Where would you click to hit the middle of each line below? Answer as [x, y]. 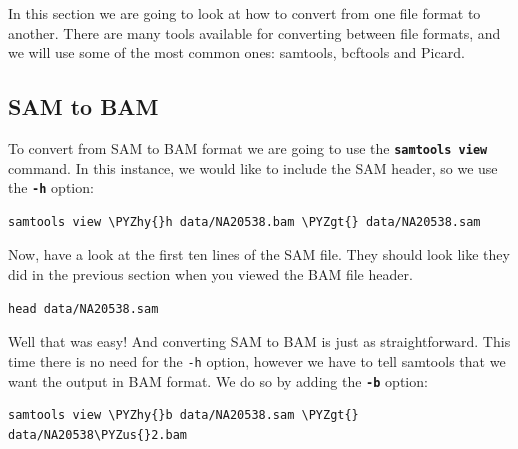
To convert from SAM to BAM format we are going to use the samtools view [248, 147]
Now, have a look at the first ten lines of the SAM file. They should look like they [259, 254]
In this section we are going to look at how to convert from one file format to [244, 13]
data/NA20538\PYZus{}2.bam [97, 434]
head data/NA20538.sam [83, 308]
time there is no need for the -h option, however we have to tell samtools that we [257, 360]
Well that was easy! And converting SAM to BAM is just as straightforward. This [259, 341]
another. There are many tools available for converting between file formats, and [254, 32]
